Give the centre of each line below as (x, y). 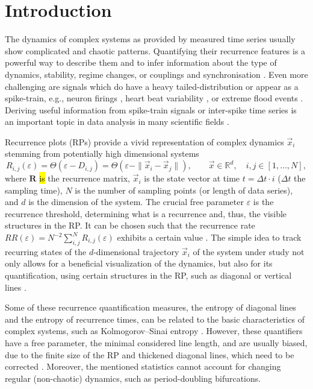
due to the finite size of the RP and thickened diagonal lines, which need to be (150, 354)
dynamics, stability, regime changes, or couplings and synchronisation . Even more (156, 74)
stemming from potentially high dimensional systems (102, 153)
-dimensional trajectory (136, 251)
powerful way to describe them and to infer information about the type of (141, 62)
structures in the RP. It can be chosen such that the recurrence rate (130, 225)
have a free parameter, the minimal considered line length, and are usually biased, (156, 342)
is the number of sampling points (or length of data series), (184, 190)
